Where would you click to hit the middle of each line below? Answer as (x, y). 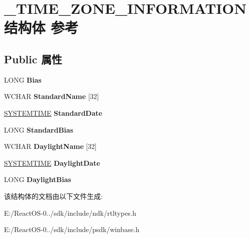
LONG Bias (23, 79)
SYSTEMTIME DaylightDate (52, 163)
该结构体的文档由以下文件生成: (53, 196)
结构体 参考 (41, 27)
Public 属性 (33, 59)
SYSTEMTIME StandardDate (53, 113)
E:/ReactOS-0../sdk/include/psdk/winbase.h (72, 229)
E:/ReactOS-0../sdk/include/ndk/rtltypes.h (70, 213)
